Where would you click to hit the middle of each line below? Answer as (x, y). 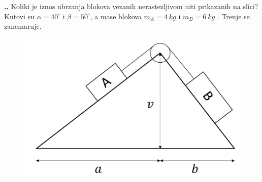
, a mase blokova (116, 16)
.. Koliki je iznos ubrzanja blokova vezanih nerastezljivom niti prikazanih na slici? (131, 6)
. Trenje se (233, 16)
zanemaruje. (23, 26)
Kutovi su (19, 16)
